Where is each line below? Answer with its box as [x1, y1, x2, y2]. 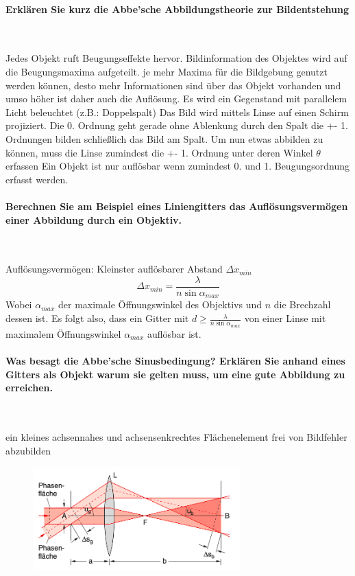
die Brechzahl [273, 297, 331, 312]
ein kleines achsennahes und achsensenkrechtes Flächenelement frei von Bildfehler [5, 429, 347, 443]
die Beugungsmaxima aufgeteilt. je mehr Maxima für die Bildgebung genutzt [5, 64, 328, 78]
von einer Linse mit [244, 311, 326, 325]
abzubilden [5, 443, 51, 457]
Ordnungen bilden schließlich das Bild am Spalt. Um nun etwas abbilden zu [5, 131, 323, 146]
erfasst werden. [5, 172, 69, 186]
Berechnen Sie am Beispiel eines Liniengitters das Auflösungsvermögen [5, 198, 348, 213]
